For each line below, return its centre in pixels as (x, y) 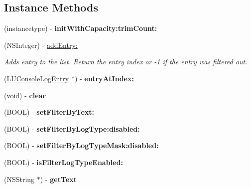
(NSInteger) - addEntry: (41, 45)
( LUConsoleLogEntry (37, 78)
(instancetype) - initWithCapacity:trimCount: (81, 28)
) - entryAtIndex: (104, 78)
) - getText (58, 179)
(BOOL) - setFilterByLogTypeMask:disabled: (81, 145)
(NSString (19, 179)
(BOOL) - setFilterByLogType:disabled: (72, 128)
